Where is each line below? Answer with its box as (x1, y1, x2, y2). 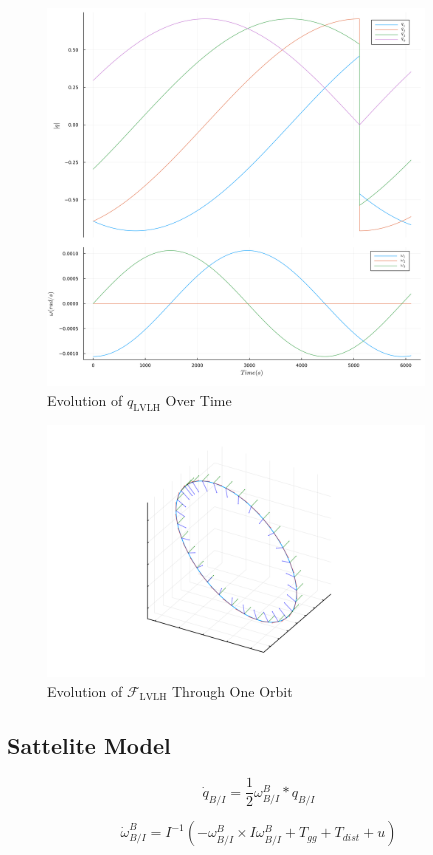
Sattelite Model (7, 729, 171, 760)
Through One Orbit (172, 680, 293, 701)
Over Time (165, 389, 232, 410)
